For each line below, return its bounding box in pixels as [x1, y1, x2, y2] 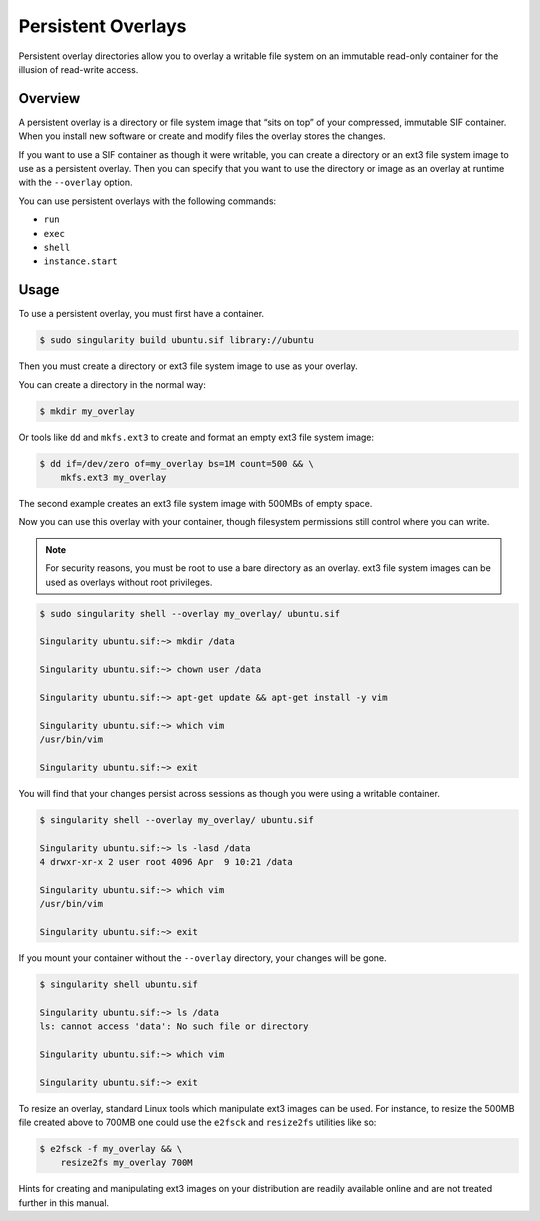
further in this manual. [18, 1196, 110, 1209]
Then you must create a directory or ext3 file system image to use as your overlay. [18, 360, 359, 372]
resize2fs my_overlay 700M [60, 1157, 194, 1169]
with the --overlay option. [18, 176, 134, 189]
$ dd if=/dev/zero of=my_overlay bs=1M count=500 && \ [39, 458, 314, 469]
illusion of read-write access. [18, 63, 139, 75]
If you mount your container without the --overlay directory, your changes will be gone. [18, 951, 387, 964]
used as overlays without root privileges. [45, 576, 213, 588]
